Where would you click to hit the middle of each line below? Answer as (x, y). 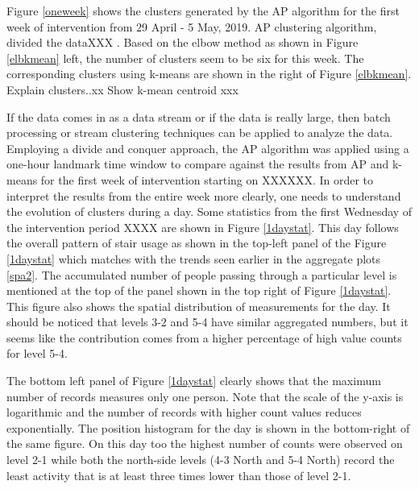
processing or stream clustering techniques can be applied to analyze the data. (200, 133)
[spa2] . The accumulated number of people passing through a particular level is (202, 274)
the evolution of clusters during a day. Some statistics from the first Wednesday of (209, 211)
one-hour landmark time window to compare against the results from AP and (198, 164)
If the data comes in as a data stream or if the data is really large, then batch (199, 116)
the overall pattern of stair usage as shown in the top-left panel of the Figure (197, 243)
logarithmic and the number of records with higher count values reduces (184, 412)
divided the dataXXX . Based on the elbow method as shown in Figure (183, 42)
